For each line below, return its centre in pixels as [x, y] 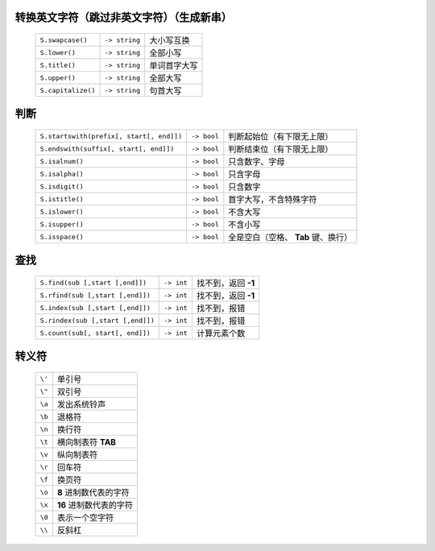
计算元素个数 [221, 333]
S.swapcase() [64, 40]
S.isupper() [62, 224]
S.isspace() [62, 236]
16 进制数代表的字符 [95, 505]
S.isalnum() [62, 161]
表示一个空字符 [85, 518]
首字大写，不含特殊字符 [273, 200]
